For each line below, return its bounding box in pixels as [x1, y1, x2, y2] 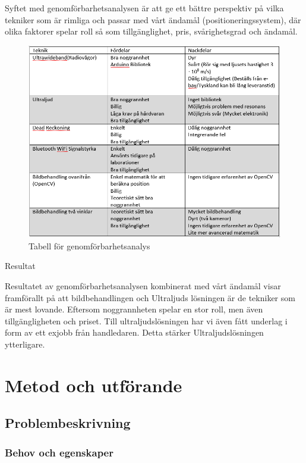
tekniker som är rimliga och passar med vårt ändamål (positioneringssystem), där [5, 13, 301, 26]
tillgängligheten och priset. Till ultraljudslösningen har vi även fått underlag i [5, 314, 288, 327]
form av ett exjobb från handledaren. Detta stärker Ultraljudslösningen [5, 326, 264, 339]
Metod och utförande [5, 373, 182, 397]
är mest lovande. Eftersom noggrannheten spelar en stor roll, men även [5, 303, 263, 315]
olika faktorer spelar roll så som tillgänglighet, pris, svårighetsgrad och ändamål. [5, 25, 298, 37]
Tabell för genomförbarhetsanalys [29, 239, 150, 252]
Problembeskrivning [5, 414, 131, 432]
